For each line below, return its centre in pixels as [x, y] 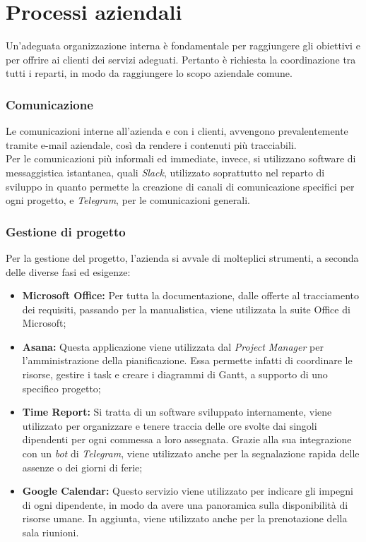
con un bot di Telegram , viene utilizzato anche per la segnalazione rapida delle [191, 453]
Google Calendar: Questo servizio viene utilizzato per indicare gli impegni [188, 491]
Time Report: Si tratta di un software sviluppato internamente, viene [177, 412]
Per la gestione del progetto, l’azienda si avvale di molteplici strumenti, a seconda [182, 257]
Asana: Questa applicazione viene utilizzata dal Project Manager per [173, 346]
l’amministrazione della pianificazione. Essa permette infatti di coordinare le [187, 360]
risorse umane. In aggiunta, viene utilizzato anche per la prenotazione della [185, 518]
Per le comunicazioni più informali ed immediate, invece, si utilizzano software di [181, 158]
